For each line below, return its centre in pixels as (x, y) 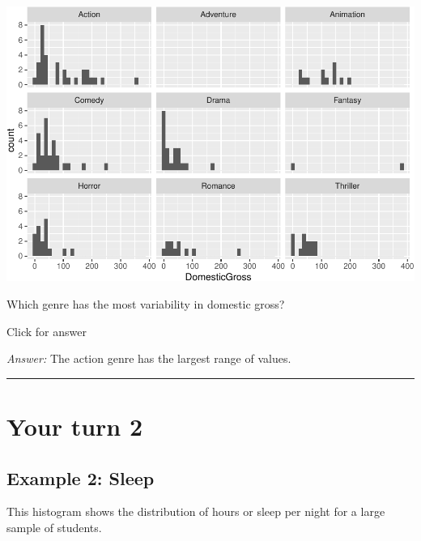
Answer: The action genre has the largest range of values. (149, 358)
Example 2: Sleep (81, 477)
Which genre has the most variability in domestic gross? (146, 304)
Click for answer (47, 331)
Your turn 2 (75, 426)
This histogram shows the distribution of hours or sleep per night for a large (196, 511)
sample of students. (54, 528)
